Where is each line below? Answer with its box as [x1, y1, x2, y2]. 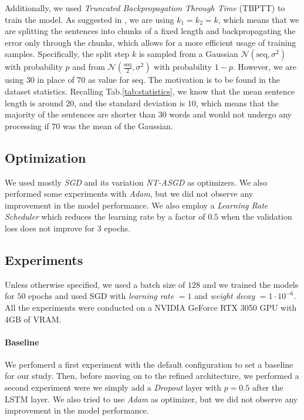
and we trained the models [202, 278, 299, 290]
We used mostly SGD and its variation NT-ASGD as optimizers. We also [5, 176, 268, 188]
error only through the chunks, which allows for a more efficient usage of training [5, 36, 296, 48]
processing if [5, 119, 49, 132]
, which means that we [218, 13, 299, 25]
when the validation [221, 210, 292, 223]
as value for [88, 73, 130, 86]
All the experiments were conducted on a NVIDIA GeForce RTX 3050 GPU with [5, 301, 297, 313]
